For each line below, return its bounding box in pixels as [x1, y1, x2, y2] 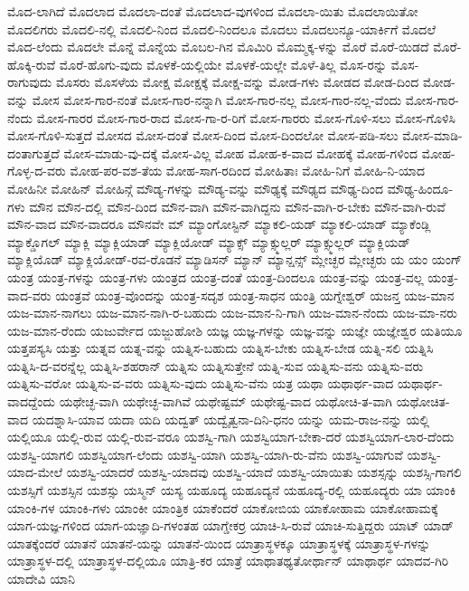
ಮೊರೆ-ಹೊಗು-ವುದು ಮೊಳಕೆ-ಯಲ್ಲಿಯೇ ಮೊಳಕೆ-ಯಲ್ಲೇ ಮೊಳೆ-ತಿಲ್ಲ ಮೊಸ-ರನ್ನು [59, 54, 388, 73]
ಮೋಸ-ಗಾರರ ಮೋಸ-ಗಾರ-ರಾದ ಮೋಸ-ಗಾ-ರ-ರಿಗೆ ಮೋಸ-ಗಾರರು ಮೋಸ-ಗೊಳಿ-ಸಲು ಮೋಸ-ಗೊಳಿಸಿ [36, 108, 455, 127]
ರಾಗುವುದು [7, 72, 52, 91]
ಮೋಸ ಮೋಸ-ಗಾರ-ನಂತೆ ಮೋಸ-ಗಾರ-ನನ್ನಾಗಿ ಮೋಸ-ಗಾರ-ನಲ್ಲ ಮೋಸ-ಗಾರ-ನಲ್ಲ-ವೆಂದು [32, 90, 402, 109]
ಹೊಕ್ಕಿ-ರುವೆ [7, 54, 56, 73]
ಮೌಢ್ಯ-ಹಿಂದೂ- [387, 178, 454, 197]
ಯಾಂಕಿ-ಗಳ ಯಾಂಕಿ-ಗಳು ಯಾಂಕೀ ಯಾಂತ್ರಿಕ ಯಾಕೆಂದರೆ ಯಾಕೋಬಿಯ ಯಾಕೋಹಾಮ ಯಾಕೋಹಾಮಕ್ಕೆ [7, 498, 438, 517]
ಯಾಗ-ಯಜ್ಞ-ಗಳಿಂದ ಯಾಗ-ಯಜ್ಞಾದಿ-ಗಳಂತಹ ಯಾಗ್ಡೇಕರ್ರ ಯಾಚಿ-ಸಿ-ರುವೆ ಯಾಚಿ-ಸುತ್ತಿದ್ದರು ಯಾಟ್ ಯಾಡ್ [7, 516, 454, 535]
